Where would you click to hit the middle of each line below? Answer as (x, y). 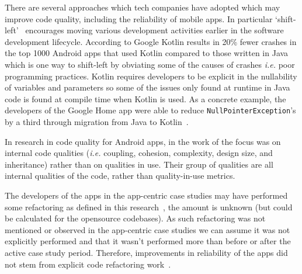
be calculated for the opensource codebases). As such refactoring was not (135, 218)
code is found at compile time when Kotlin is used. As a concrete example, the (145, 98)
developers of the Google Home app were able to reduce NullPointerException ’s (150, 110)
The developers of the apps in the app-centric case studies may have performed (146, 195)
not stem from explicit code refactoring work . (88, 264)
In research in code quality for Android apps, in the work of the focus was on (143, 141)
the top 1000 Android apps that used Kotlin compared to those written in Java (147, 53)
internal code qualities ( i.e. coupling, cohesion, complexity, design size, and (139, 153)
